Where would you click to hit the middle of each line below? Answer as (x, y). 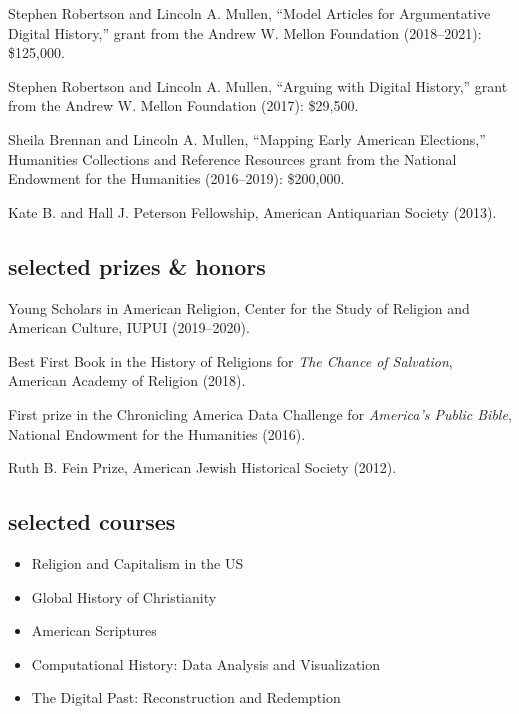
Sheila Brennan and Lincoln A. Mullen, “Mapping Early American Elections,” (247, 138)
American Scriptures (94, 630)
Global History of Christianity (124, 596)
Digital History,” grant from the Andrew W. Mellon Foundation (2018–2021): (245, 32)
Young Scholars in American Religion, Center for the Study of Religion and (239, 307)
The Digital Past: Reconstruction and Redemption (186, 697)
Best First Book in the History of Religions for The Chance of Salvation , (230, 360)
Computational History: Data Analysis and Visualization (206, 663)
